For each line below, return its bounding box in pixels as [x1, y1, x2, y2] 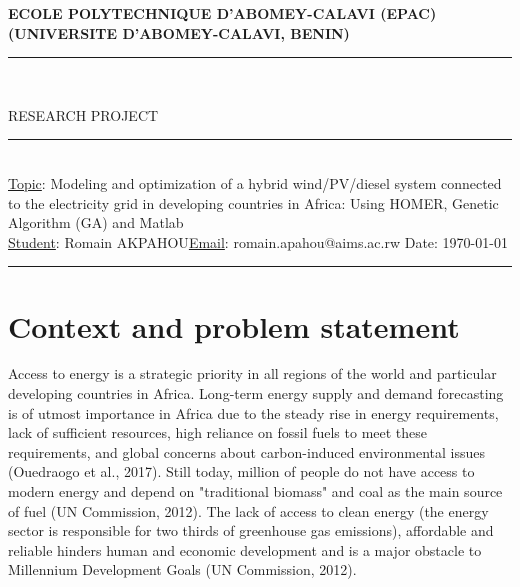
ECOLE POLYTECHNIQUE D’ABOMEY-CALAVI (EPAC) [8, 3, 437, 23]
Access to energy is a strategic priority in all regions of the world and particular [8, 363, 497, 384]
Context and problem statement [8, 305, 460, 346]
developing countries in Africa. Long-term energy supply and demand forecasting [8, 383, 504, 404]
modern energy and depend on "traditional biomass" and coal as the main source [8, 481, 503, 502]
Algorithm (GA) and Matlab [8, 212, 184, 233]
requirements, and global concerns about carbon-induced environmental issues [8, 441, 485, 462]
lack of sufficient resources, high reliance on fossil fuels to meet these [8, 422, 428, 443]
